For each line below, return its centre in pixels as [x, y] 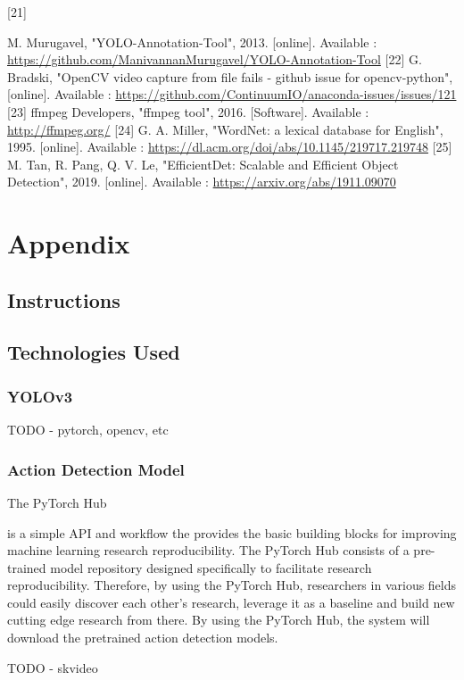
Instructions [64, 299]
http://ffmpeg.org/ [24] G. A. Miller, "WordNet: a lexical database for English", [225, 129]
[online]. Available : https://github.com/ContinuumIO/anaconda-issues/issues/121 [232, 94]
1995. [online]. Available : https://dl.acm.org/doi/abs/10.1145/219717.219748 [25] [230, 147]
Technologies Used [94, 352]
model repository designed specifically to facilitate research [211, 567]
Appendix [69, 243]
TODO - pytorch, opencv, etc [88, 430]
